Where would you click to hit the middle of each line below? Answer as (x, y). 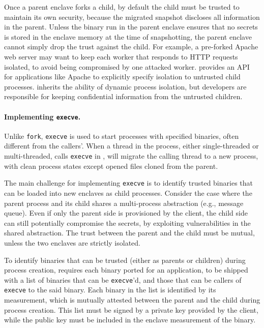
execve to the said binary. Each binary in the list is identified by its (110, 290)
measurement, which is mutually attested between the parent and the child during (132, 300)
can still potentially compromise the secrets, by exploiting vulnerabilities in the (127, 222)
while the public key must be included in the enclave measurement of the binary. (130, 320)
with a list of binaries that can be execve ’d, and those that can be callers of (123, 279)
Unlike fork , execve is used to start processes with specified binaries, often (122, 136)
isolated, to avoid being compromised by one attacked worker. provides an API (127, 66)
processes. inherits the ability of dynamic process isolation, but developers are (125, 86)
